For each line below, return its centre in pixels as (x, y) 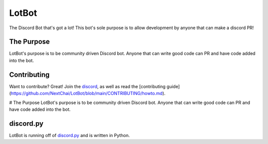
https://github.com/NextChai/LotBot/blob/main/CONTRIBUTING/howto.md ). (88, 94)
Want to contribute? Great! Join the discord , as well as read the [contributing (87, 86)
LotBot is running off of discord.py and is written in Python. (69, 135)
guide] (173, 86)
